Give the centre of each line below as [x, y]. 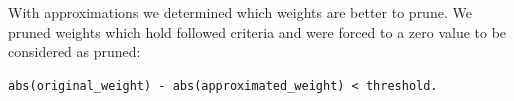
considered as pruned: [74, 51]
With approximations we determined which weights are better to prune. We [240, 12]
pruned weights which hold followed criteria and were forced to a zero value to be [257, 31]
